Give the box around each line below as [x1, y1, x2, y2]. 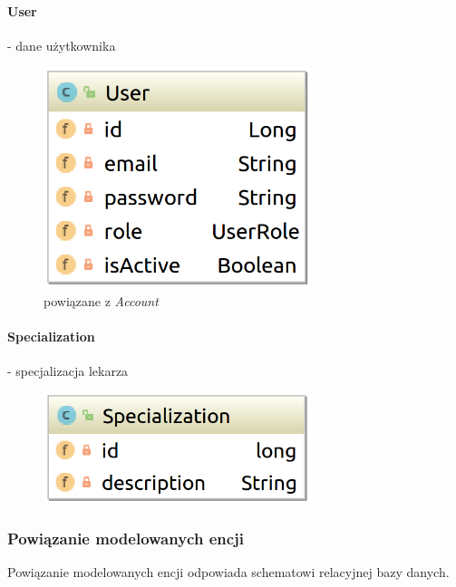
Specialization [7, 326, 95, 345]
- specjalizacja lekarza [7, 361, 129, 380]
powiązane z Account [44, 291, 159, 310]
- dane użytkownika [7, 35, 116, 54]
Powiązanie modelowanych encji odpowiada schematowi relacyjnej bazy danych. [7, 563, 450, 582]
